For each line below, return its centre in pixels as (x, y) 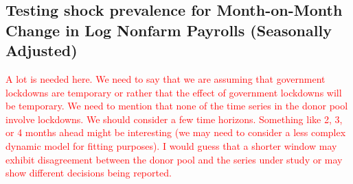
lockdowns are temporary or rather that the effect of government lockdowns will (174, 92)
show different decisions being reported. (89, 173)
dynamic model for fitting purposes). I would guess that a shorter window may (171, 145)
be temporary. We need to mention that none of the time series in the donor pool (177, 106)
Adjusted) (42, 50)
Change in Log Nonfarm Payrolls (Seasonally (169, 30)
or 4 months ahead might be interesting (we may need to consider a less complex (176, 132)
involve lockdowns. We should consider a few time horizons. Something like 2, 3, (174, 119)
